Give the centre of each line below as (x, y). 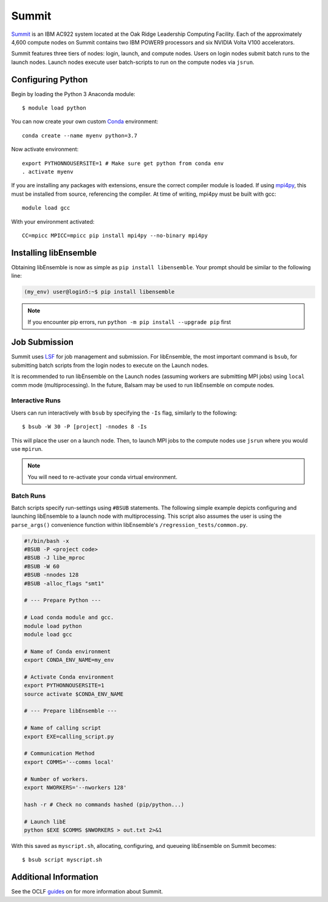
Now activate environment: (45, 150)
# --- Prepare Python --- (63, 601)
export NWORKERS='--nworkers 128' (75, 787)
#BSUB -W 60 (42, 566)
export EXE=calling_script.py (69, 736)
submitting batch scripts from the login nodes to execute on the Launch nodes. (110, 365)
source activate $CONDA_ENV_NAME (74, 694)
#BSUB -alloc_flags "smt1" (64, 583)
